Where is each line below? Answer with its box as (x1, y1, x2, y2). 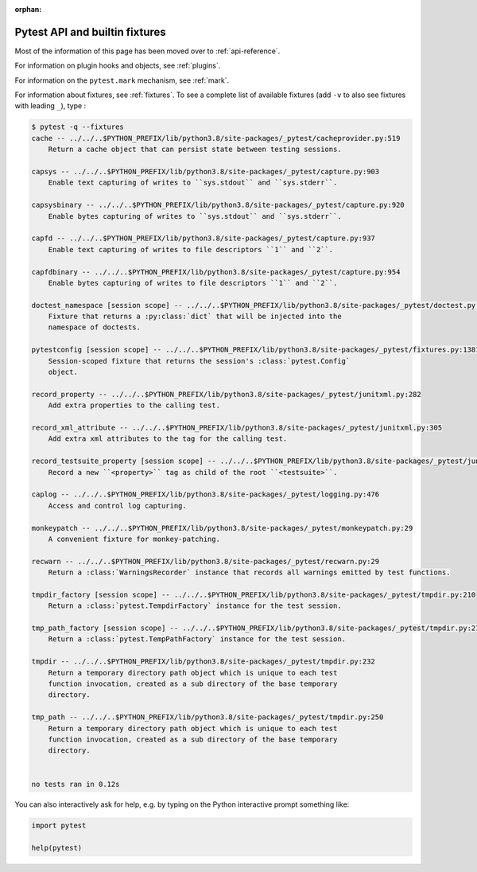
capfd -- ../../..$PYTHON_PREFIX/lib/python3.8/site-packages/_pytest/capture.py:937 (31, 234, 375, 243)
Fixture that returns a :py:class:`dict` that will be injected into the (48, 312, 342, 321)
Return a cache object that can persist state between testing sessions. (48, 145, 342, 154)
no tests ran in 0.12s (31, 780, 120, 788)
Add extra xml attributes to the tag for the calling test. (48, 434, 288, 443)
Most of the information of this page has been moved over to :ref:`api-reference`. (14, 46, 281, 56)
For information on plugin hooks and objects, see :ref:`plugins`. (14, 60, 221, 71)
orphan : (14, 5, 42, 14)
